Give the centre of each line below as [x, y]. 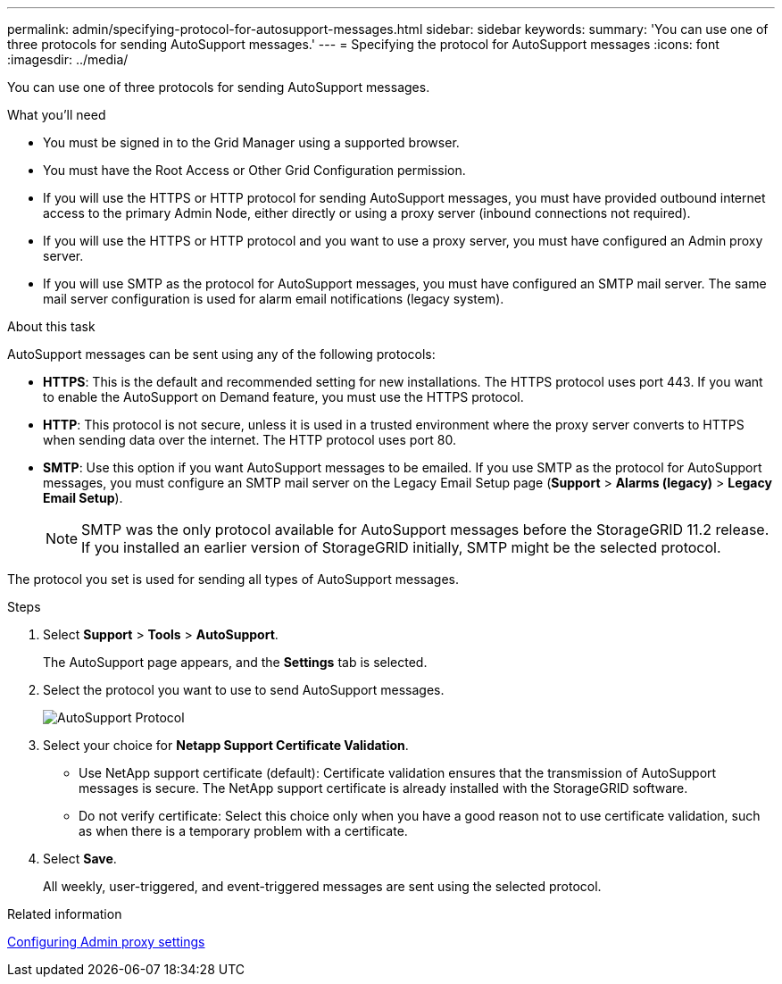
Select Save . [80, 859]
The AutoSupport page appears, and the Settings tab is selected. [235, 662]
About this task [51, 326]
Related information [65, 914]
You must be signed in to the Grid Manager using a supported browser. [251, 142]
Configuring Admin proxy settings [106, 942]
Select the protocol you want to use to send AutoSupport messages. [244, 690]
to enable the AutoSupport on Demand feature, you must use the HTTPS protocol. [283, 397]
